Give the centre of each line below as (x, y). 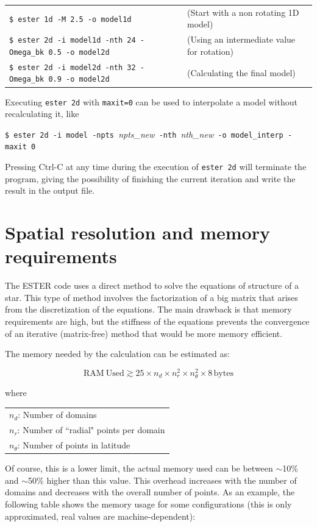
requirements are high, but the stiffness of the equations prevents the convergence (157, 321)
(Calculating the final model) (241, 72)
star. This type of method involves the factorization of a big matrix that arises (151, 297)
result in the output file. (50, 190)
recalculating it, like (42, 114)
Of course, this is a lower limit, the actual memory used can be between (139, 468)
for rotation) (210, 51)
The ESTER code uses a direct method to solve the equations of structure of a (152, 285)
